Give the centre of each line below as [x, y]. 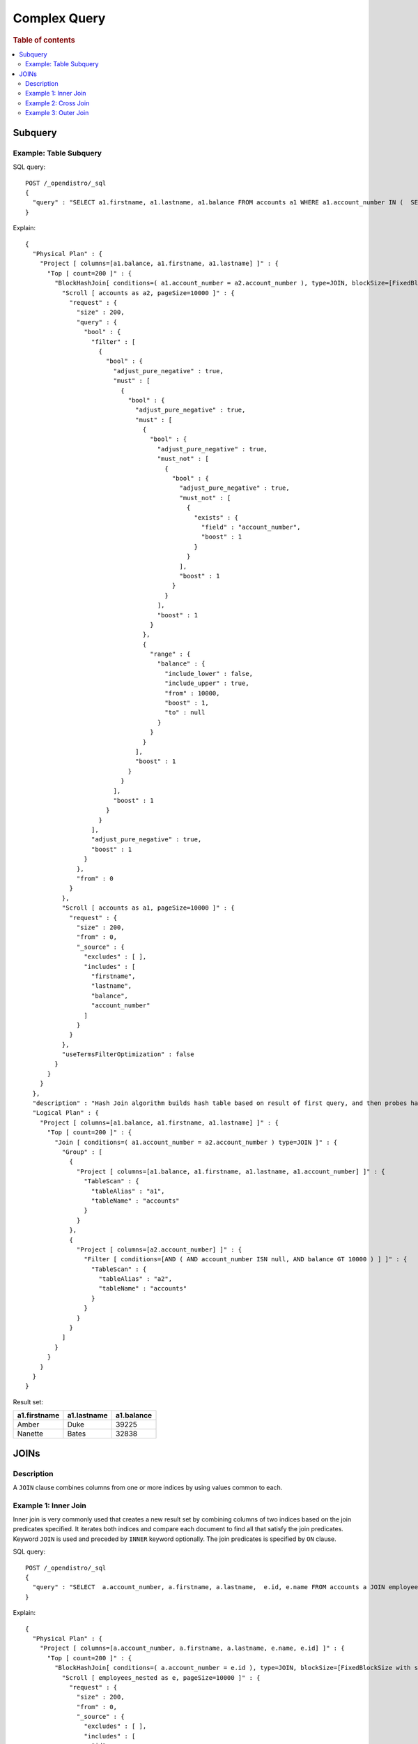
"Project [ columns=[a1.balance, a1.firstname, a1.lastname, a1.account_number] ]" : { [231, 1171]
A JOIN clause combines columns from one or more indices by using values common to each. [148, 1487]
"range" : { [170, 654]
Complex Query [59, 18]
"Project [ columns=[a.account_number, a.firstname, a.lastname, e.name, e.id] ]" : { [192, 1648]
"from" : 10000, [192, 693]
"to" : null [185, 713]
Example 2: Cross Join [57, 103]
